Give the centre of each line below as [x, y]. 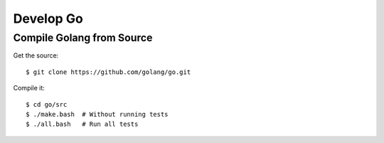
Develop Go [48, 18]
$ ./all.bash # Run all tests [82, 124]
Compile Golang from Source [83, 38]
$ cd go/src [47, 104]
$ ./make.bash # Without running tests [97, 114]
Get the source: [36, 55]
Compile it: [29, 88]
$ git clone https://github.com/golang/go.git [108, 72]
